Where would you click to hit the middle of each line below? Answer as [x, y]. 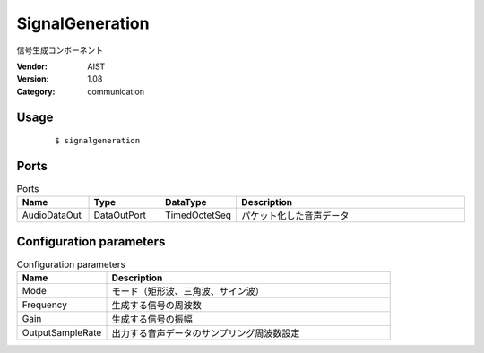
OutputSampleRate [62, 333]
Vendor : [32, 66]
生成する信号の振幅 [152, 320]
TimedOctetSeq [198, 215]
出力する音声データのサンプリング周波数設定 [206, 333]
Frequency [44, 305]
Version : [33, 79]
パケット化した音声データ [295, 216]
